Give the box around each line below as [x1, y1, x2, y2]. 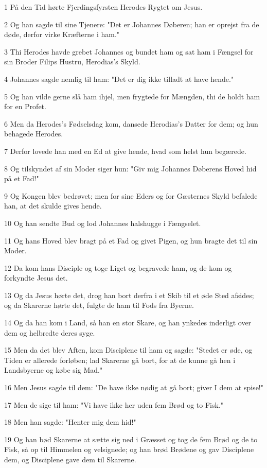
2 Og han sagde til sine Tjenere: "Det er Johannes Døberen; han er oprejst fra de [4, 19, 259, 29]
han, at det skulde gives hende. [4, 200, 102, 211]
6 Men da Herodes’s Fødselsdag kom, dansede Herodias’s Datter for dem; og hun [4, 118, 258, 129]
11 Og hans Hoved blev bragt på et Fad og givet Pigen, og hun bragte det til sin [4, 235, 258, 246]
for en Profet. [4, 101, 46, 112]
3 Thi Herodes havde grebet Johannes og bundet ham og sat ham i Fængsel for [4, 46, 254, 57]
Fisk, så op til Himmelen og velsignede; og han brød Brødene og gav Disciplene [4, 444, 254, 455]
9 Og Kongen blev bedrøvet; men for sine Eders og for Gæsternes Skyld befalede [4, 190, 258, 201]
